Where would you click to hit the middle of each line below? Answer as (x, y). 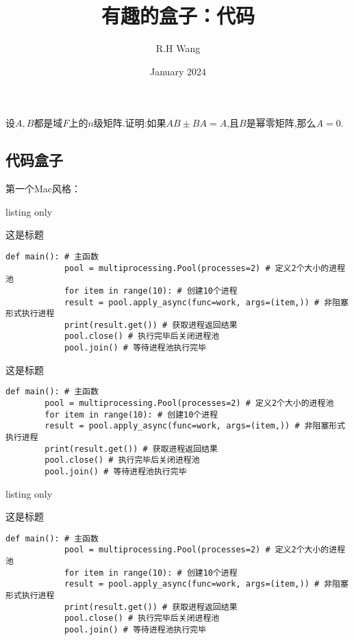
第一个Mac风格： (43, 189)
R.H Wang (178, 48)
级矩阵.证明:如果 (130, 123)
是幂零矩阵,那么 (281, 123)
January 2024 (178, 71)
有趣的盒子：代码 (178, 15)
